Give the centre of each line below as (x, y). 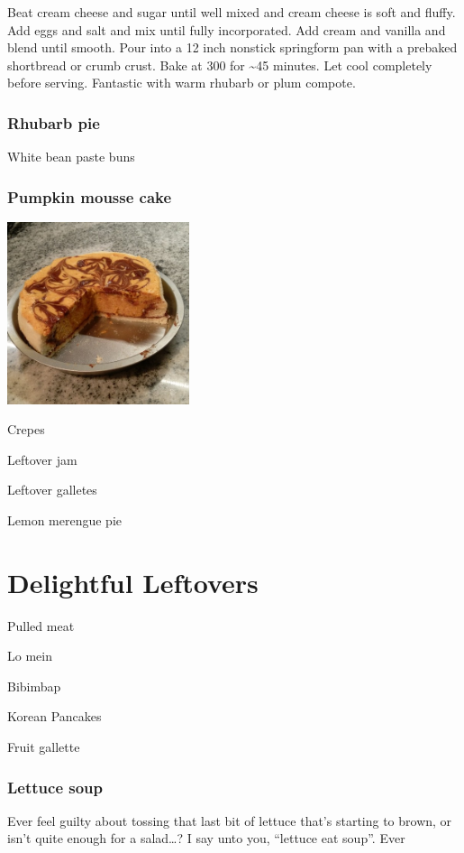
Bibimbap (34, 686)
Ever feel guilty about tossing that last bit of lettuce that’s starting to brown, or (230, 820)
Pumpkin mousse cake (90, 196)
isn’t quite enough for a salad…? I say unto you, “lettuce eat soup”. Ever (206, 838)
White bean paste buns (71, 157)
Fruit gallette (44, 747)
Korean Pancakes (55, 716)
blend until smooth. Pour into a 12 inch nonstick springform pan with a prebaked (232, 47)
